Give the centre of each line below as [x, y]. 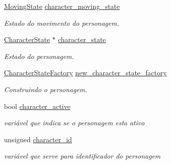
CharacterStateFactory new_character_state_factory [85, 73]
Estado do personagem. [39, 56]
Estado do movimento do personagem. [62, 23]
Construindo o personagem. [46, 89]
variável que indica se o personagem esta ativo [74, 123]
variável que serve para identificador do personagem [82, 156]
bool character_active [37, 106]
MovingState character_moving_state [62, 6]
